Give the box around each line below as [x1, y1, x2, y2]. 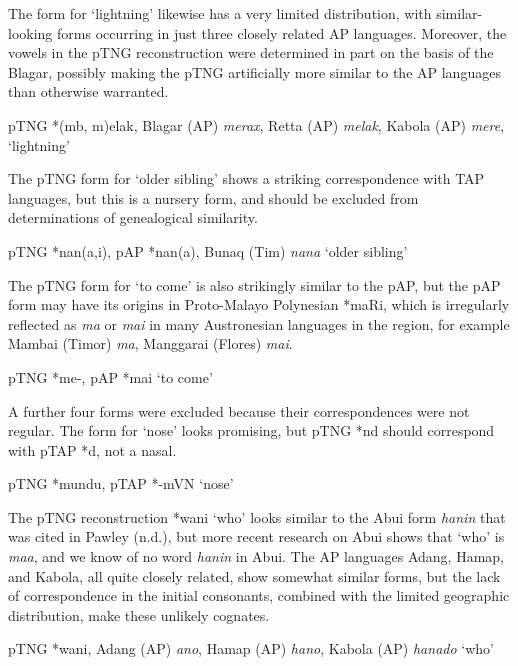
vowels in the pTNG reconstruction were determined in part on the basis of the [8, 42, 494, 63]
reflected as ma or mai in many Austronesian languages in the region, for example [8, 313, 510, 334]
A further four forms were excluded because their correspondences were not [8, 400, 470, 421]
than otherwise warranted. [8, 81, 169, 102]
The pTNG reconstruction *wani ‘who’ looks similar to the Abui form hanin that [8, 506, 506, 527]
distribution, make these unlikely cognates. [8, 604, 270, 625]
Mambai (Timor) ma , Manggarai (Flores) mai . [8, 333, 293, 354]
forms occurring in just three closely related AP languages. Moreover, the [57, 22, 507, 43]
